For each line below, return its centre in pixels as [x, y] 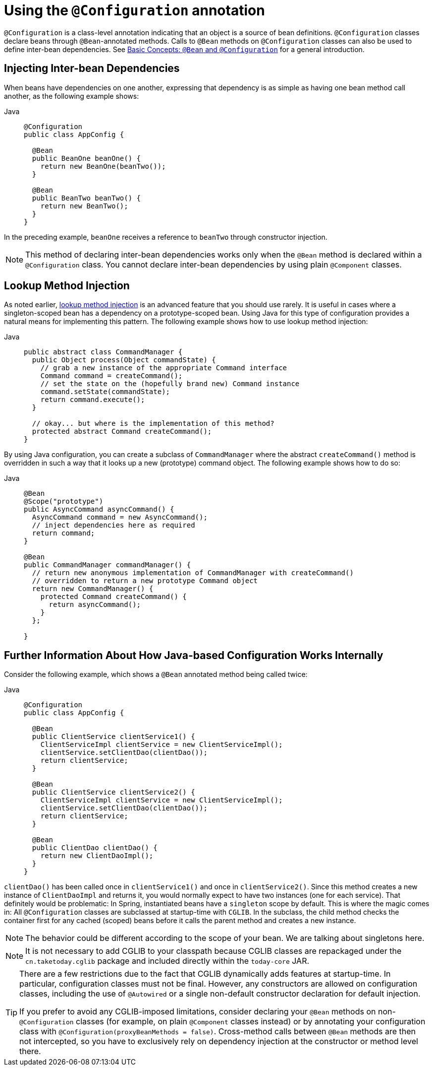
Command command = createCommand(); [111, 376]
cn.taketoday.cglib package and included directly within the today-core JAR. [167, 961]
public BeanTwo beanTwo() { [86, 198]
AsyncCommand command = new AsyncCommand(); [120, 517]
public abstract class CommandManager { [103, 352]
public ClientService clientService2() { [113, 792]
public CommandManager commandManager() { [108, 565]
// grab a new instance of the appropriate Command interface [164, 368]
